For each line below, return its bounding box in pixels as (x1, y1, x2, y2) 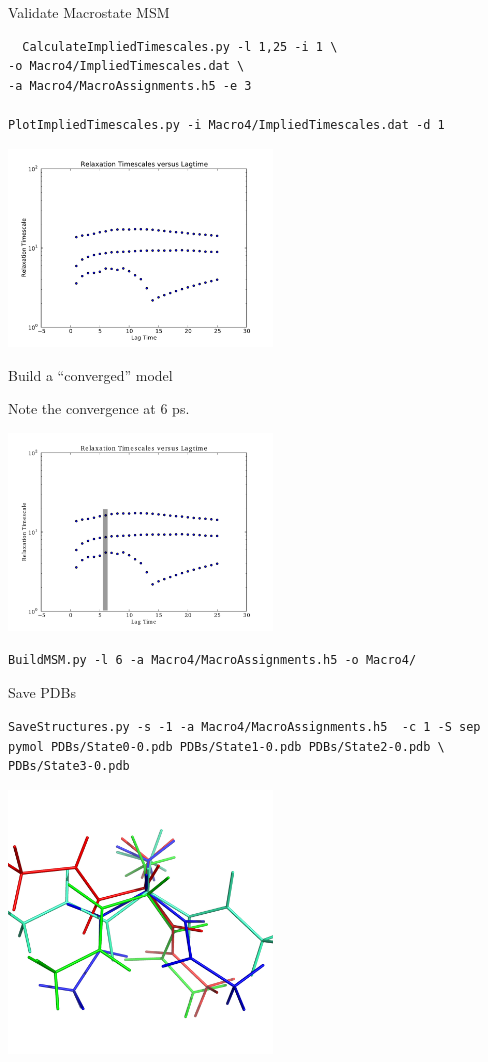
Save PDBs (8, 682, 76, 703)
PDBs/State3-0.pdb (8, 759, 130, 774)
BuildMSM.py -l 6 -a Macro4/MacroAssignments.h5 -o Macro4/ (8, 652, 417, 667)
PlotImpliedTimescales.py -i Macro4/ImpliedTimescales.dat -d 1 (8, 117, 445, 132)
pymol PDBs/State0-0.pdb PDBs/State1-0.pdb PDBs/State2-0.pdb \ (8, 739, 445, 754)
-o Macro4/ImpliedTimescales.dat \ (8, 59, 245, 74)
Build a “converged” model (8, 364, 173, 385)
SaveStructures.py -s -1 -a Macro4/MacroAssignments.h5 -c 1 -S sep (8, 719, 481, 734)
